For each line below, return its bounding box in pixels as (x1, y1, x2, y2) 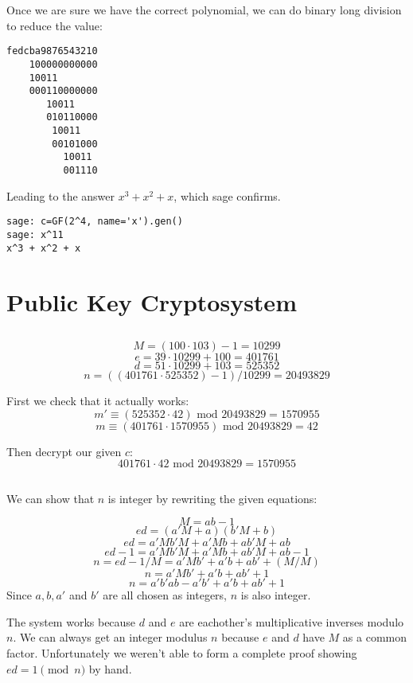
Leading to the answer (6, 187, 115, 204)
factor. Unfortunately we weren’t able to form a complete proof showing (6, 645, 357, 662)
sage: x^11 (6, 229, 64, 240)
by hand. (88, 660, 132, 677)
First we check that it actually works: (6, 392, 189, 409)
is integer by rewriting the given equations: (107, 490, 318, 506)
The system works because (6, 613, 136, 630)
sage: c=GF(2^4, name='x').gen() (6, 216, 183, 228)
